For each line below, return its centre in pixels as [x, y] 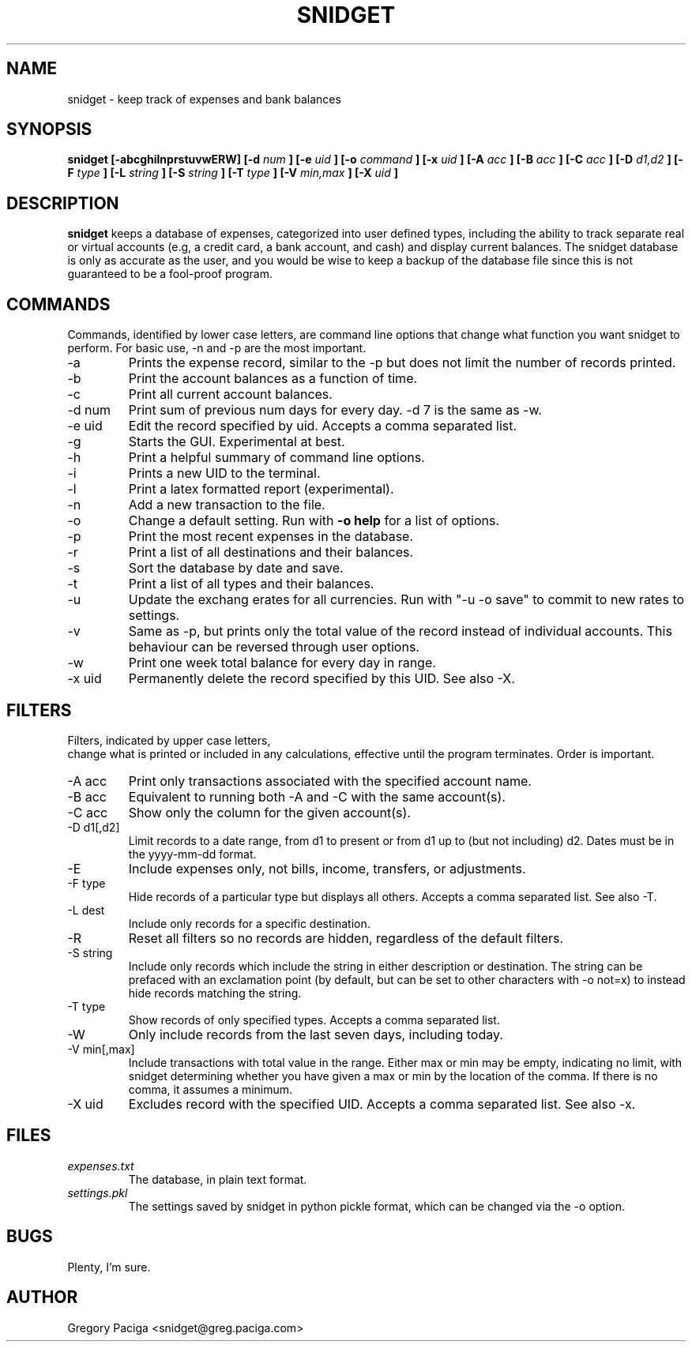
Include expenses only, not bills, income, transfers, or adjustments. [327, 868]
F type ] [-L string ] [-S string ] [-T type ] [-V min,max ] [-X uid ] [233, 173]
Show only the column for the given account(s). [269, 812]
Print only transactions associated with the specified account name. [330, 781]
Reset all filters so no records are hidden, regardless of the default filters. [346, 938]
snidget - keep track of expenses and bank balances [204, 99]
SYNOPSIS [49, 130]
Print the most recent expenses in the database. [271, 537]
